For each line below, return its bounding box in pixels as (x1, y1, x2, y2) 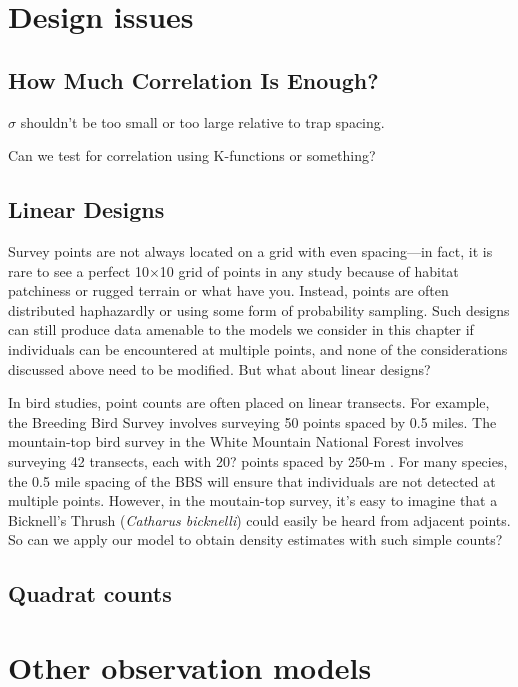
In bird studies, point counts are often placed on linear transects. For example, (8, 392, 490, 413)
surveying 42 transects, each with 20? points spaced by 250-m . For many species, (8, 450, 508, 471)
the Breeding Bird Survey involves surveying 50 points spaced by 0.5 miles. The (8, 411, 497, 432)
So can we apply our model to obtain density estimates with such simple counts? (8, 529, 503, 550)
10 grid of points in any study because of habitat (159, 260, 459, 281)
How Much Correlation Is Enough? (8, 64, 379, 95)
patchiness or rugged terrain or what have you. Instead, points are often (8, 280, 449, 301)
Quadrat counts (8, 578, 172, 609)
